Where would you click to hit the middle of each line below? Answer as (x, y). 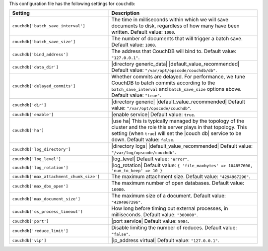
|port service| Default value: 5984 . (150, 221)
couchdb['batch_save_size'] (44, 41)
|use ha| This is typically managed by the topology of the (178, 121)
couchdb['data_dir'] (35, 67)
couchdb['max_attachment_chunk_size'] (56, 176)
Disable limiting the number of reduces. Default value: (174, 228)
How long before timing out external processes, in (170, 208)
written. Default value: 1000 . (143, 32)
